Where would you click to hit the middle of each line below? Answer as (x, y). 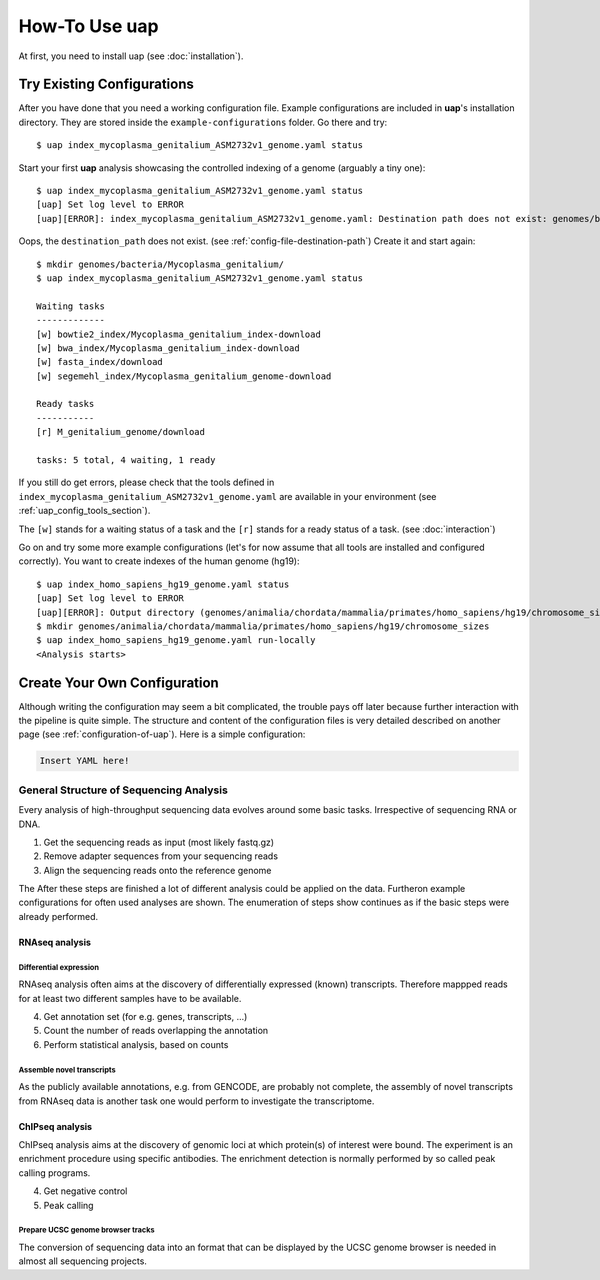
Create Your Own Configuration (118, 682)
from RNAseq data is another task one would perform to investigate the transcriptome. (196, 1101)
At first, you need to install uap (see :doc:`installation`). (131, 56)
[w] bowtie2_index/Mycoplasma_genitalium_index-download (179, 334)
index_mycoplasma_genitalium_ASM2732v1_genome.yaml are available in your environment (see (227, 496)
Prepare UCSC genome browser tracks (86, 1230)
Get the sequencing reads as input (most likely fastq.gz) (159, 842)
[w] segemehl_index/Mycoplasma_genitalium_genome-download (184, 376)
